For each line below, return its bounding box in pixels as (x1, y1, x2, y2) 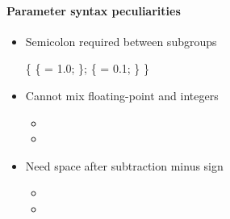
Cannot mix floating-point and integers (25, 86, 219, 103)
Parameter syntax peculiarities (6, 2, 181, 19)
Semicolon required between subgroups (25, 32, 217, 49)
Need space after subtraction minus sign (25, 157, 224, 174)
